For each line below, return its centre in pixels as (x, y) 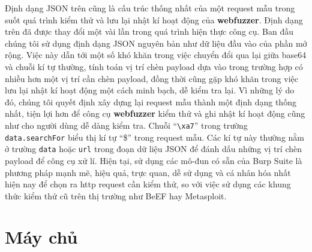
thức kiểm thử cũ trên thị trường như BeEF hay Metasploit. (116, 195)
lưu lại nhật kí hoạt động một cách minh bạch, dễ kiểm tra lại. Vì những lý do (150, 90)
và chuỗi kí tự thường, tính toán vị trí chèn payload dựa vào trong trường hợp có (154, 66)
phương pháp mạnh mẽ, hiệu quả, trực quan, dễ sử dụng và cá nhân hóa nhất (148, 172)
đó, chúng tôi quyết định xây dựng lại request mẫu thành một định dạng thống (151, 101)
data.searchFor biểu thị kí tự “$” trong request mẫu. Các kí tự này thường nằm (155, 137)
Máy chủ (41, 237)
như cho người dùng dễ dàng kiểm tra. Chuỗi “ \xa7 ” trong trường (126, 125)
